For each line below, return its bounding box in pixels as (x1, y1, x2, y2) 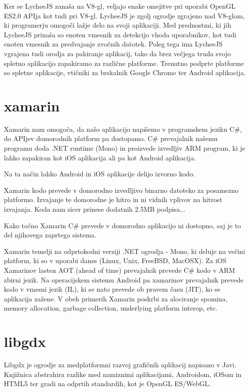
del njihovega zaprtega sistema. (4, 230, 96, 240)
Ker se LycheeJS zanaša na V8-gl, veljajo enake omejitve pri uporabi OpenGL (4, 1, 236, 11)
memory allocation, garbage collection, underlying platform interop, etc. (4, 303, 218, 313)
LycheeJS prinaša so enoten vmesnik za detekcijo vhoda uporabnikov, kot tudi (4, 29, 236, 39)
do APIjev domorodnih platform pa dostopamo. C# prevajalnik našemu (4, 133, 218, 143)
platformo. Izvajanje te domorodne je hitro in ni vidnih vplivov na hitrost (4, 194, 222, 204)
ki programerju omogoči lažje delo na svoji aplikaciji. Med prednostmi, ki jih (4, 20, 231, 30)
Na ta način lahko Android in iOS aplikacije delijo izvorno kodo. (4, 169, 195, 179)
